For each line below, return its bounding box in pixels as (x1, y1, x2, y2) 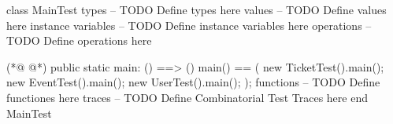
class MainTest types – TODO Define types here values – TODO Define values (6, 2, 387, 17)
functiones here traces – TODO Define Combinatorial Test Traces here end (6, 89, 368, 105)
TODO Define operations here (6, 32, 152, 49)
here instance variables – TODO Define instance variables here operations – (6, 16, 372, 33)
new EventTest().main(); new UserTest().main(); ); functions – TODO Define (6, 74, 380, 90)
